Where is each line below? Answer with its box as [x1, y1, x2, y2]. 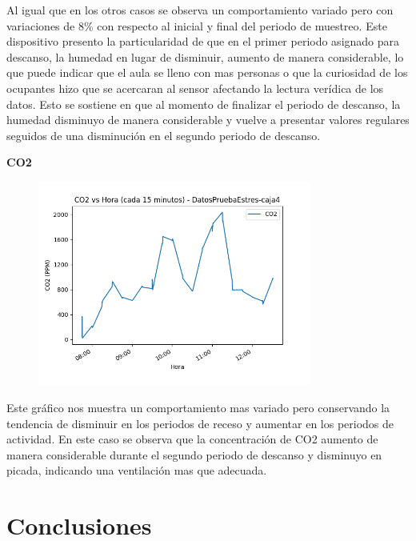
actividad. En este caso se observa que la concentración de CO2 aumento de [6, 431, 378, 447]
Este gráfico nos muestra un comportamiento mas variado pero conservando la [6, 399, 390, 415]
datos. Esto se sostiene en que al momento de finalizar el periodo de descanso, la [6, 95, 401, 112]
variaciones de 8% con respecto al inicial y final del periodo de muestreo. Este [6, 17, 387, 34]
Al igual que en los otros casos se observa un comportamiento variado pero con [6, 2, 394, 18]
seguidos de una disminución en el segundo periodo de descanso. [6, 126, 321, 143]
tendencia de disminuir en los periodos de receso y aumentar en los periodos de [6, 415, 394, 431]
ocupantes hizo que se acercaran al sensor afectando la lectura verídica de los [6, 79, 384, 96]
